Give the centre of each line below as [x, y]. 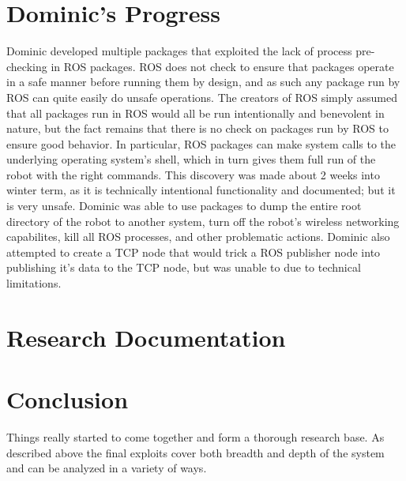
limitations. [34, 283]
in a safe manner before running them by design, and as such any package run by [203, 82]
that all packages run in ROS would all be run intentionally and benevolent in [195, 113]
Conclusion [68, 399]
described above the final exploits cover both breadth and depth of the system [195, 452]
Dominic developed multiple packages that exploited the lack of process [179, 51]
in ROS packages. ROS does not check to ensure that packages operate [222, 66]
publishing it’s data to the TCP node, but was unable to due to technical [184, 267]
